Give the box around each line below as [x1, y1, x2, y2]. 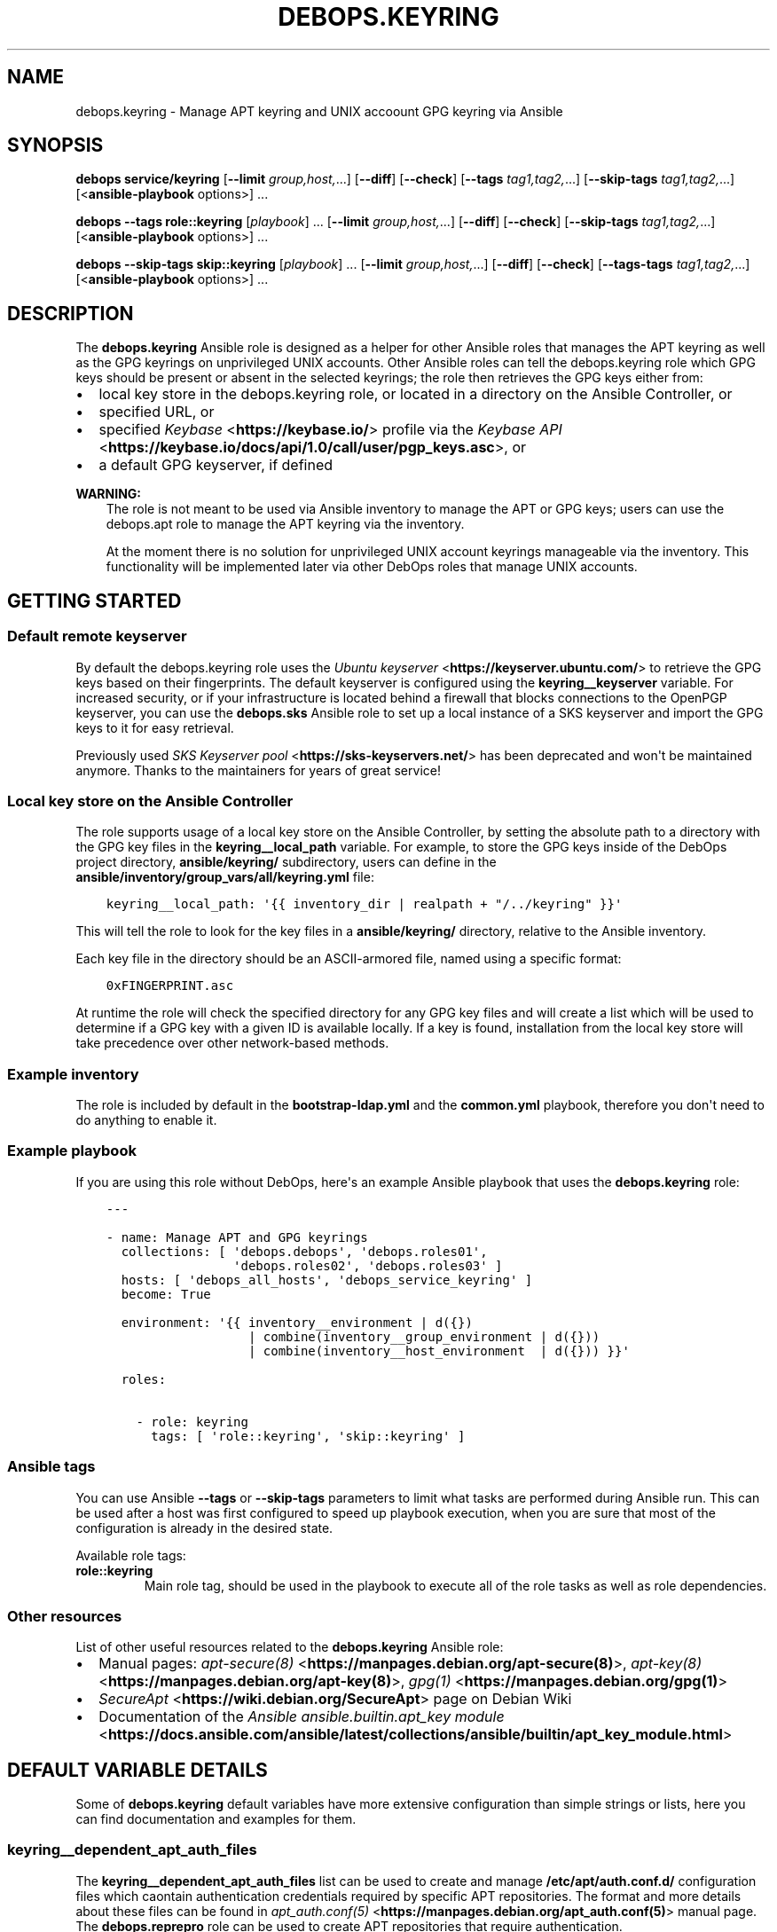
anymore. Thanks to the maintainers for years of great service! [75, 762, 441, 778]
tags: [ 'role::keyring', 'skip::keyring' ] [151, 1428, 466, 1443]
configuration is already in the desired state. [75, 1520, 334, 1535]
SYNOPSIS [7, 134, 104, 157]
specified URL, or [98, 403, 215, 421]
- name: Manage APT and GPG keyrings [106, 1229, 368, 1245]
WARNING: [75, 486, 142, 502]
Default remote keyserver [7, 627, 187, 646]
